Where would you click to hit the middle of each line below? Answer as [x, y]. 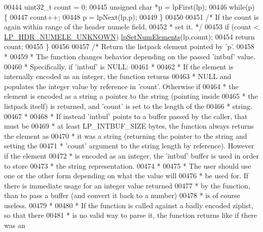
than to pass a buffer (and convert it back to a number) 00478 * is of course [122, 195]
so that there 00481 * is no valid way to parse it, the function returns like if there [131, 215]
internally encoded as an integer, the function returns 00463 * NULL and [118, 76]
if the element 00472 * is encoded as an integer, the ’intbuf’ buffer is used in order [131, 155]
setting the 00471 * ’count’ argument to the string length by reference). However [129, 146]
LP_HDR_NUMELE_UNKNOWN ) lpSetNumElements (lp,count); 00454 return [129, 36]
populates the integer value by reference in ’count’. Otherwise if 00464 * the [121, 86]
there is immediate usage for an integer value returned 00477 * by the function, [127, 185]
